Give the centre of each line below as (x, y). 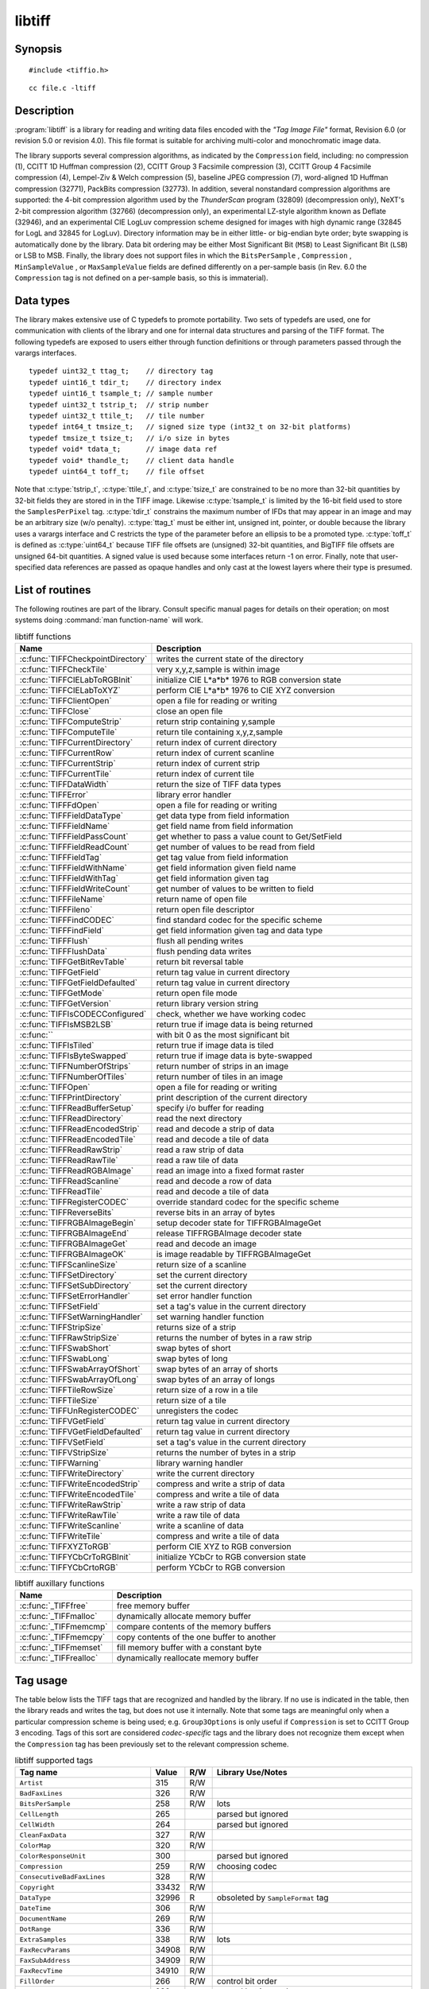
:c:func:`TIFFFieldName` (65, 826)
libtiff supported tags (54, 1761)
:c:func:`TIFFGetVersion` (65, 1004)
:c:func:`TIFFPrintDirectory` (71, 1098)
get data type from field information (223, 815)
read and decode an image (207, 1244)
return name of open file (201, 899)
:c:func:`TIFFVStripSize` (64, 1453)
